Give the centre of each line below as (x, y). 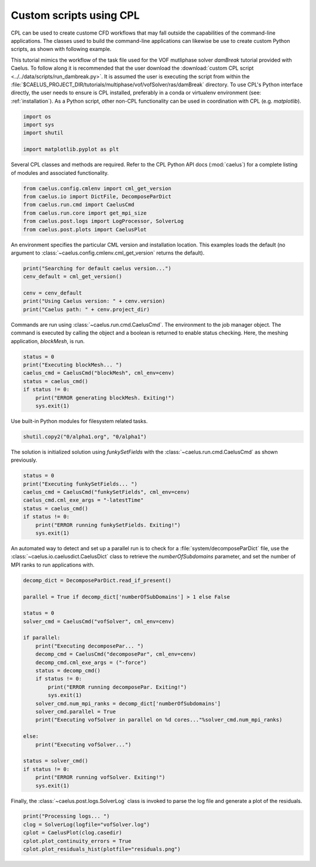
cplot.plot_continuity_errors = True (77, 841)
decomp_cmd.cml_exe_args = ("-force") (91, 662)
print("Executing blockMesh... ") (73, 365)
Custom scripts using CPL (75, 15)
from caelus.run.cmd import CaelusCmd (79, 205)
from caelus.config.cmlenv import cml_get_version (97, 188)
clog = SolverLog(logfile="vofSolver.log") (87, 824)
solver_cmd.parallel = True (76, 712)
